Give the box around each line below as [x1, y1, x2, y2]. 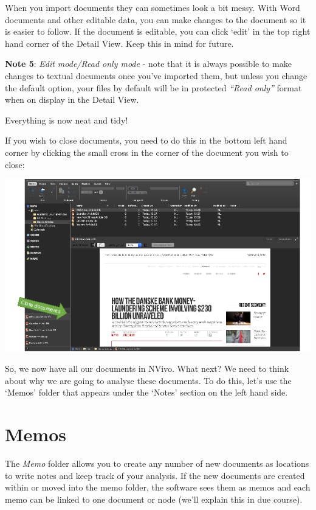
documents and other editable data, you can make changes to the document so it [5, 13, 306, 26]
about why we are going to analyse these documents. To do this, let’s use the [5, 374, 292, 386]
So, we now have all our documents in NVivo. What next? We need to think [5, 362, 289, 375]
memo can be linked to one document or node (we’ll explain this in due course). [5, 492, 303, 505]
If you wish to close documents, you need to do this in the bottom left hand [5, 134, 287, 147]
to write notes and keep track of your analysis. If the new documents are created [5, 469, 305, 481]
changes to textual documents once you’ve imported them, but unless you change [5, 69, 307, 82]
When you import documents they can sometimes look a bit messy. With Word [5, 1, 300, 13]
